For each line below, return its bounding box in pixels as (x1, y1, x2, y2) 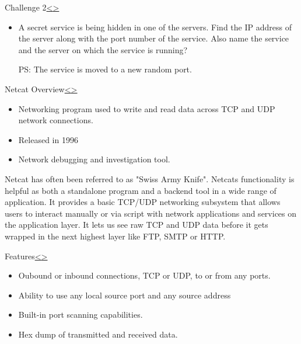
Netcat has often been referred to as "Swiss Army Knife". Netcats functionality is (5, 172, 295, 185)
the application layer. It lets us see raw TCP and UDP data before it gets (5, 218, 268, 231)
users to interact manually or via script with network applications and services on (5, 207, 297, 219)
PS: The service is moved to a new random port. (18, 63, 192, 75)
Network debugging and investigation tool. (18, 153, 170, 165)
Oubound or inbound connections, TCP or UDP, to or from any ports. (18, 269, 271, 282)
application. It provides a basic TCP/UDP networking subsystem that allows (5, 196, 281, 208)
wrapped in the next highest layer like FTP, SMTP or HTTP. (5, 230, 226, 242)
